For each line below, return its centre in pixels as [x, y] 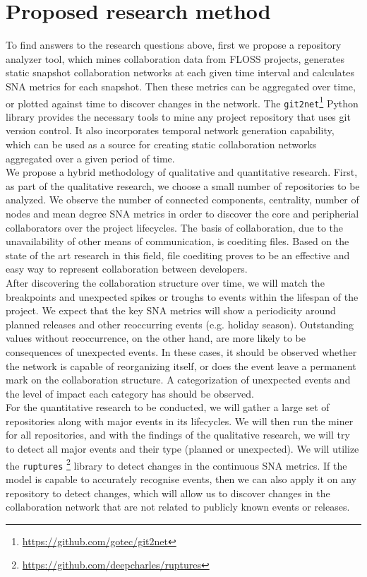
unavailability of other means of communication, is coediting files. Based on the [178, 241]
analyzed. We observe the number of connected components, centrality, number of [182, 200]
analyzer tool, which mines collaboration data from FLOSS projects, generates [175, 58]
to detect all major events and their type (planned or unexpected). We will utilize [182, 449]
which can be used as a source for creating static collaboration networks [161, 144]
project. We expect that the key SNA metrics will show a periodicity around [171, 310]
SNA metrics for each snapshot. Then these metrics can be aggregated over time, [181, 86]
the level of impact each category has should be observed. [130, 393]
